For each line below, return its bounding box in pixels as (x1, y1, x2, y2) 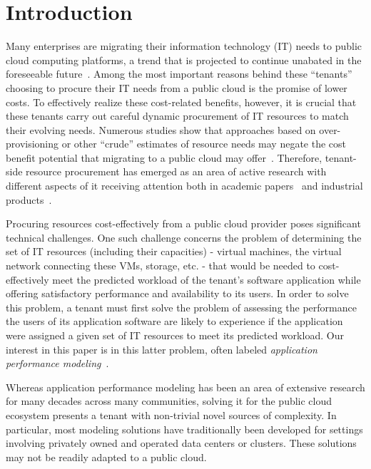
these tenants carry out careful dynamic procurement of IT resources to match (6, 108, 349, 123)
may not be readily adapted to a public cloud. (6, 449, 207, 464)
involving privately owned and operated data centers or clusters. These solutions (6, 435, 357, 450)
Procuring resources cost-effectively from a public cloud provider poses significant (6, 216, 361, 231)
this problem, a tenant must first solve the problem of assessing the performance (6, 299, 357, 314)
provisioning (6, 136, 59, 151)
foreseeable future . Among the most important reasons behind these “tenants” (6, 66, 352, 81)
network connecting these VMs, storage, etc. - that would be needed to (6, 258, 315, 273)
